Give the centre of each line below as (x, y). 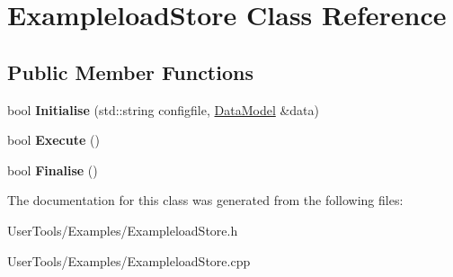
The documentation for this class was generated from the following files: (205, 200)
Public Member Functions (130, 71)
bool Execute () (53, 140)
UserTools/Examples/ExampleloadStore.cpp (129, 260)
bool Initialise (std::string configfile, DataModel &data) (164, 109)
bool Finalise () (53, 170)
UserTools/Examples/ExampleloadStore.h (123, 230)
